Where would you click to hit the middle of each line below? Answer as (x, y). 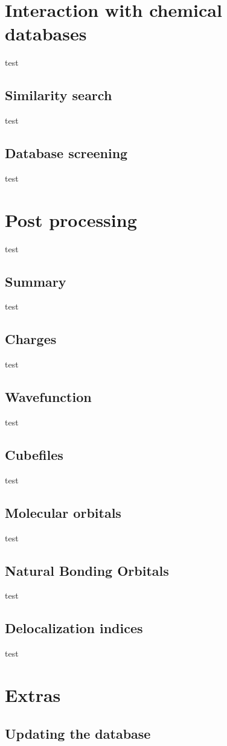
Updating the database (78, 733)
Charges (31, 339)
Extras (33, 694)
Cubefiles (34, 454)
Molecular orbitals (63, 512)
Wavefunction (48, 397)
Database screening (66, 153)
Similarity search (59, 95)
